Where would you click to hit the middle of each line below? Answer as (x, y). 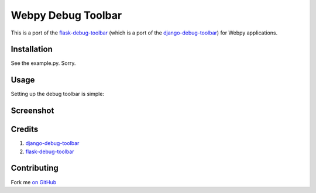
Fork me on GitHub (34, 182)
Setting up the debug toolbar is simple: (58, 94)
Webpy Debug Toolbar (66, 15)
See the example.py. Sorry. (43, 63)
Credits (25, 130)
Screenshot (32, 111)
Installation (32, 49)
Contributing (35, 168)
